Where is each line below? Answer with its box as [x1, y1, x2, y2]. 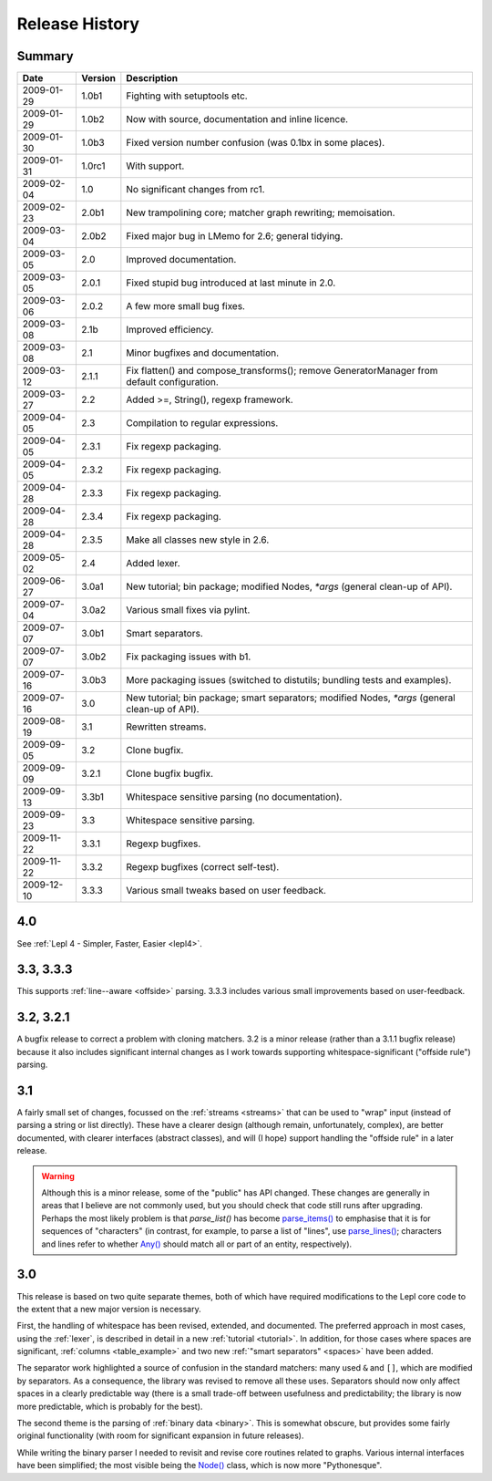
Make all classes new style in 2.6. [126, 533, 270, 546]
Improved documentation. [126, 254, 237, 266]
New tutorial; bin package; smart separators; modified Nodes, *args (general [126, 691, 456, 704]
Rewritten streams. [126, 720, 207, 733]
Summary [16, 48, 74, 64]
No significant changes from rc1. [126, 183, 265, 196]
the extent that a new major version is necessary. [16, 1303, 201, 1314]
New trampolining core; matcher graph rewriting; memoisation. [126, 206, 395, 219]
